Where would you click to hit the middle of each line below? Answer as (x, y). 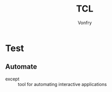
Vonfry (85, 23)
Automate (21, 67)
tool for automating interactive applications (62, 84)
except (12, 79)
